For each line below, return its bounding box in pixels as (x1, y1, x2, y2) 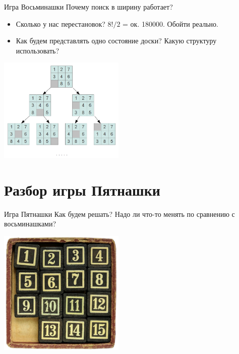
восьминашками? (4, 218, 56, 229)
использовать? (16, 45, 59, 55)
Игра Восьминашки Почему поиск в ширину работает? (4, 2, 173, 12)
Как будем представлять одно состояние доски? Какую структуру (16, 35, 217, 46)
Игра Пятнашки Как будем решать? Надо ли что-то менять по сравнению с (4, 208, 235, 219)
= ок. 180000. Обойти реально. (123, 18, 218, 29)
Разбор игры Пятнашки (4, 179, 161, 200)
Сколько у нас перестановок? (16, 18, 105, 29)
